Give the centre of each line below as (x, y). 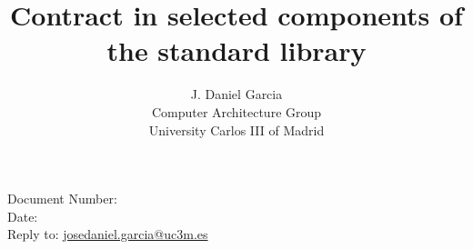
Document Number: (62, 199)
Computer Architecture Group (236, 111)
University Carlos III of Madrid (236, 129)
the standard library (236, 50)
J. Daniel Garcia (236, 94)
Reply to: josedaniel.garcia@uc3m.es (108, 234)
